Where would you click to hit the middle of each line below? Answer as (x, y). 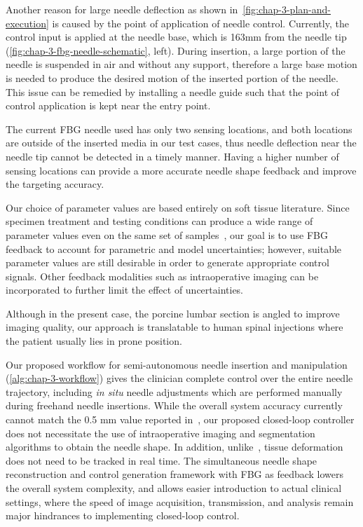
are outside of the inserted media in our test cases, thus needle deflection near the (181, 143)
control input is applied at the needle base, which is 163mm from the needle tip (176, 37)
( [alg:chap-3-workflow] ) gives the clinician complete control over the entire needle (179, 378)
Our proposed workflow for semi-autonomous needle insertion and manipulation (177, 364)
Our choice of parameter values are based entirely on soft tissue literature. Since (178, 207)
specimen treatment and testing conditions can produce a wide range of (159, 221)
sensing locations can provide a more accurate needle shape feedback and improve (181, 170)
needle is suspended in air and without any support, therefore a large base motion (181, 64)
